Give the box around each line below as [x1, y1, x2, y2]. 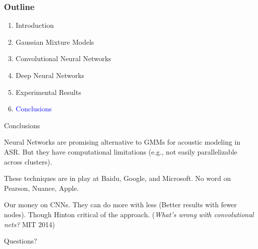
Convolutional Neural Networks [15, 53, 112, 64]
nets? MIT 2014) [4, 219, 55, 229]
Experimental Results [15, 86, 81, 97]
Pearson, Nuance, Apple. [4, 182, 79, 193]
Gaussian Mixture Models [15, 36, 94, 47]
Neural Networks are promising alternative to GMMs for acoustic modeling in [4, 137, 241, 147]
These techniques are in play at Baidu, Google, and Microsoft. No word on [4, 173, 231, 183]
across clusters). [4, 156, 52, 166]
